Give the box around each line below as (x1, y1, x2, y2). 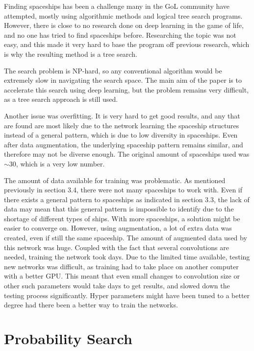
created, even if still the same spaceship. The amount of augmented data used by (4, 233, 247, 243)
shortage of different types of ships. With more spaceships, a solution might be (4, 213, 240, 223)
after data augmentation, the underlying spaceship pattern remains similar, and (4, 139, 243, 149)
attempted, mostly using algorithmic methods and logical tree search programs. (4, 10, 243, 21)
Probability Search (4, 328, 132, 348)
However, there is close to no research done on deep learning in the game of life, (4, 20, 244, 30)
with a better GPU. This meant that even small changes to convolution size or (4, 271, 240, 281)
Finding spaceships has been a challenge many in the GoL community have (4, 1, 230, 11)
